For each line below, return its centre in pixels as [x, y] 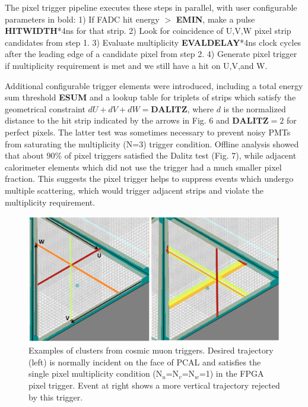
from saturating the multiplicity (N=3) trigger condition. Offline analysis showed [152, 143]
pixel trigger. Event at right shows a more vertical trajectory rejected [154, 385]
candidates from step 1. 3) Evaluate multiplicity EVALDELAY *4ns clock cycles [153, 42]
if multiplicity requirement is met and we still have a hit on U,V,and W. [136, 65]
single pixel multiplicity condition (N [96, 373]
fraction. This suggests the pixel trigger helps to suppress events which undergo [149, 179]
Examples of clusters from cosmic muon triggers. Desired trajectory [151, 350]
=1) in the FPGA [231, 373]
